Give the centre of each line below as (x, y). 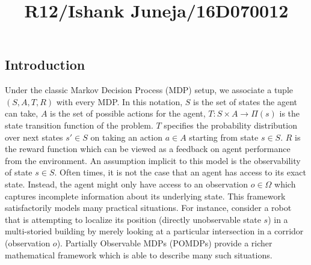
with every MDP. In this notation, (119, 101)
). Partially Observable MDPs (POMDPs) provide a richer (165, 242)
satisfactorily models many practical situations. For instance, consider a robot (148, 208)
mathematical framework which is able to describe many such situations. (139, 254)
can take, (22, 113)
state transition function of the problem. (79, 125)
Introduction (45, 65)
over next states (34, 137)
